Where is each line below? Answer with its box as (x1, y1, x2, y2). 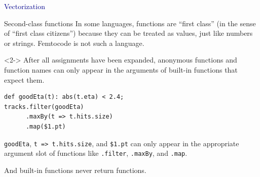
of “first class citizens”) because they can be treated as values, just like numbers (4, 28, 253, 38)
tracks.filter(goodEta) (4, 103, 84, 110)
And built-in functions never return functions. (4, 164, 146, 175)
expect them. (4, 74, 45, 85)
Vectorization (4, 1, 45, 11)
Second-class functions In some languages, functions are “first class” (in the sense (4, 18, 256, 28)
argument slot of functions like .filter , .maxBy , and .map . (4, 148, 188, 158)
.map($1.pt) (25, 123, 66, 130)
